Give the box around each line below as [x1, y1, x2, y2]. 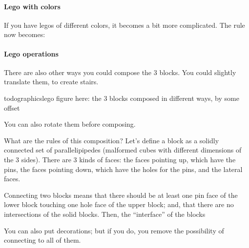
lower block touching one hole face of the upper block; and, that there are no [4, 199, 234, 210]
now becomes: [4, 29, 45, 39]
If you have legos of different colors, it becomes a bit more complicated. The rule [4, 19, 245, 30]
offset [4, 102, 20, 113]
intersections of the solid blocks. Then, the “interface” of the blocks [4, 209, 206, 219]
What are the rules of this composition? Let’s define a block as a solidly [4, 135, 219, 145]
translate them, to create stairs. [4, 76, 99, 87]
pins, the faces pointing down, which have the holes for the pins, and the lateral [4, 164, 243, 174]
